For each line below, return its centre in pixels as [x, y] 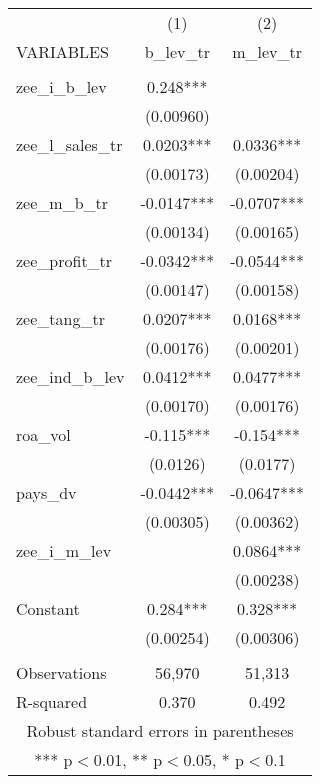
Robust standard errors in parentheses [160, 730]
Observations [61, 672]
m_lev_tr [267, 51]
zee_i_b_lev [61, 86]
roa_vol [43, 434]
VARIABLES [62, 51]
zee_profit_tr [64, 260]
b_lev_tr [177, 51]
